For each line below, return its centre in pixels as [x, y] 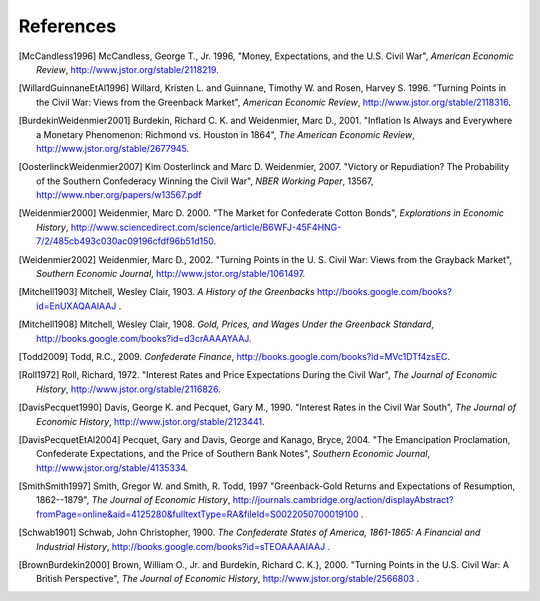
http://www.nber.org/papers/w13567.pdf [119, 195]
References [67, 26]
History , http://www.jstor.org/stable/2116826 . [129, 389]
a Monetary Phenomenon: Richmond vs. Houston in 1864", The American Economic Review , [225, 134]
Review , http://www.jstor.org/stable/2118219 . [127, 69]
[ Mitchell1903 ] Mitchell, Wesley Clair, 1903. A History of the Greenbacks [166, 292]
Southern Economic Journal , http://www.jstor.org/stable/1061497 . [171, 274]
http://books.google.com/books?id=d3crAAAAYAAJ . [144, 338]
